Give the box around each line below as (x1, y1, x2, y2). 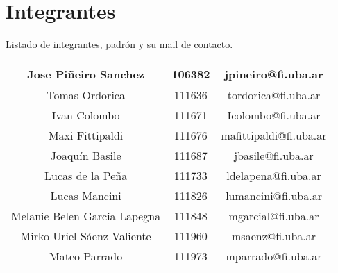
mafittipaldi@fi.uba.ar (221, 126, 327, 143)
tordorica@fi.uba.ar (227, 86, 321, 103)
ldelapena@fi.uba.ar (226, 167, 321, 183)
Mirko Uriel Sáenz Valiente (20, 227, 151, 244)
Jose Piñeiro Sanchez (27, 65, 145, 82)
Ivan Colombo (51, 106, 120, 123)
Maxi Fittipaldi (48, 126, 124, 143)
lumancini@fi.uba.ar (226, 187, 322, 204)
